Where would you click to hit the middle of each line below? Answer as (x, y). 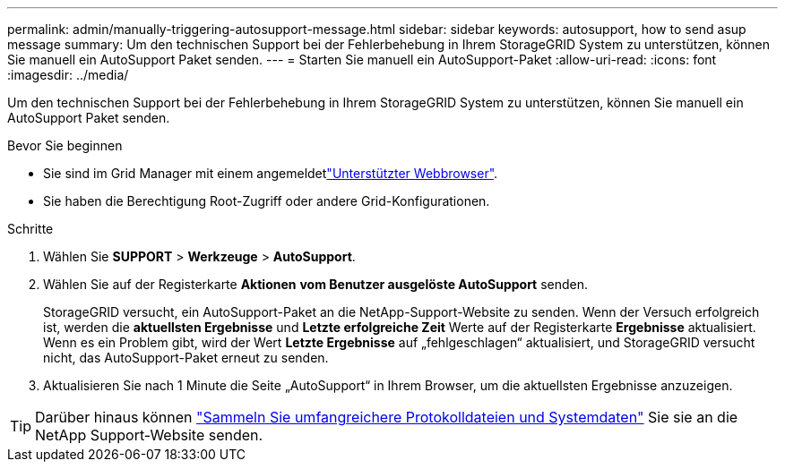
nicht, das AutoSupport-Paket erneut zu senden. (186, 358)
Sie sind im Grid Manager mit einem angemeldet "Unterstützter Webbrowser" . (271, 173)
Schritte (30, 229)
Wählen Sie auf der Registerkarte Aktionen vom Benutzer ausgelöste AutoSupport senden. (316, 284)
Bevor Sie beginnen (65, 145)
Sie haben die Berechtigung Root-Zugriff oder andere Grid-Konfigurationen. (267, 201)
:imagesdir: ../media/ (68, 75)
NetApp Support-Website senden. (149, 435)
